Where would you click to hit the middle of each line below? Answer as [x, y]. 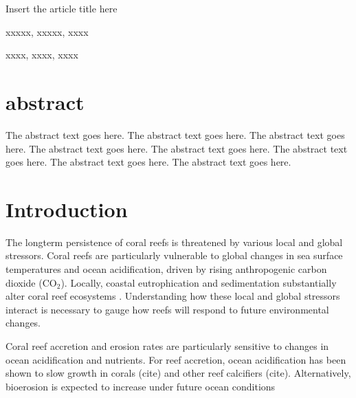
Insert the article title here [62, 8]
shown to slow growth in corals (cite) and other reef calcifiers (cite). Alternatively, [178, 373]
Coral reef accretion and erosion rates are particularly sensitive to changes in [167, 345]
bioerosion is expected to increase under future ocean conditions [141, 386]
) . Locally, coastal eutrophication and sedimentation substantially [199, 282]
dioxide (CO [31, 282]
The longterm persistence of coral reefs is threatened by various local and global [174, 242]
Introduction [67, 209]
